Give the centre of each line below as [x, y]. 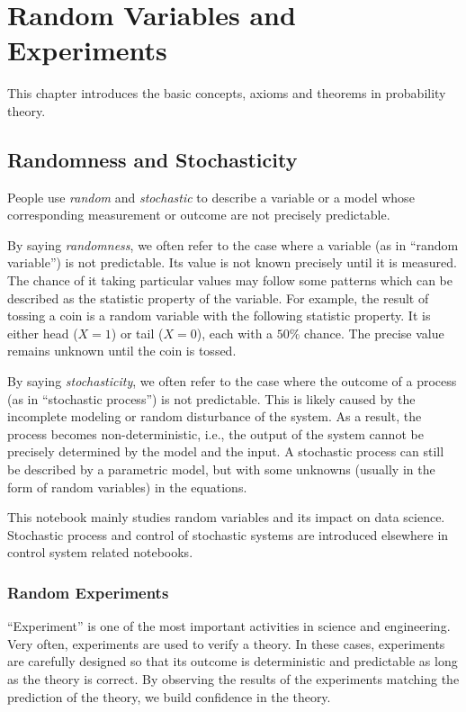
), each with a [235, 333]
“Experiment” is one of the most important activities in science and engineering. [229, 626]
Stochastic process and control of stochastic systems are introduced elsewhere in [228, 534]
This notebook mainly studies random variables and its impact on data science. [226, 517]
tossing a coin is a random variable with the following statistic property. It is [219, 315]
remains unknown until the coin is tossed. [122, 351]
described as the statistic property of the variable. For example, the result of [218, 297]
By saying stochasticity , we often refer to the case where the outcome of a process [232, 381]
